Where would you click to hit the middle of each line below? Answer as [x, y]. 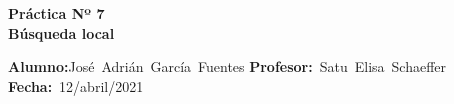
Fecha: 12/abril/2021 [76, 85]
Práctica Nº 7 [56, 13]
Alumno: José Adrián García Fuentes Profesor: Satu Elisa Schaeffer [227, 66]
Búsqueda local [61, 32]
